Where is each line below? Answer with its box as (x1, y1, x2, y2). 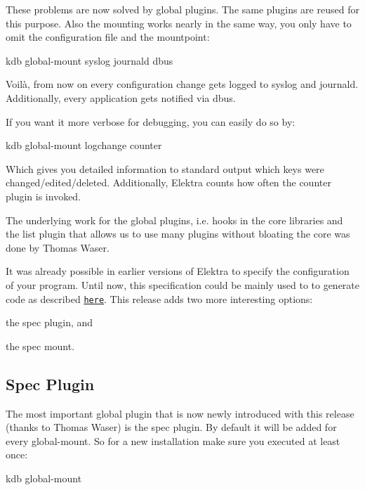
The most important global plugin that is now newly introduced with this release (6, 406, 354, 420)
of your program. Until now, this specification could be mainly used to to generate (6, 277, 360, 292)
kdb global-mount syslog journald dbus (6, 53, 173, 67)
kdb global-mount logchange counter (6, 138, 162, 153)
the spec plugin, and (6, 315, 93, 330)
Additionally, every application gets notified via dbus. (6, 90, 236, 105)
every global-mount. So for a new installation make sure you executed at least (6, 433, 340, 448)
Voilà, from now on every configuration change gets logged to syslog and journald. (6, 77, 359, 91)
